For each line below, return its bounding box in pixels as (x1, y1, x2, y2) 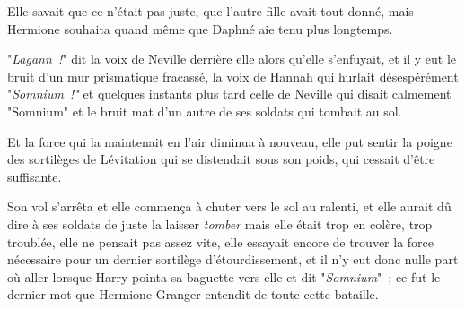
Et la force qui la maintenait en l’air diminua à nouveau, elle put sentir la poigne (7, 132, 452, 150)
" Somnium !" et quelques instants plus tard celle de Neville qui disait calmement (7, 84, 452, 103)
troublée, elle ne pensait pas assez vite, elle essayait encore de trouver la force (7, 232, 434, 251)
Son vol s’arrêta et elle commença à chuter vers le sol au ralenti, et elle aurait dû (7, 197, 452, 216)
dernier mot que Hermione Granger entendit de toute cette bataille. (7, 285, 379, 304)
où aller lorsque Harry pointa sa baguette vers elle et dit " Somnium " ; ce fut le (7, 267, 441, 286)
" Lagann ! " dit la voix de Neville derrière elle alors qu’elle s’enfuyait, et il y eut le (7, 49, 456, 68)
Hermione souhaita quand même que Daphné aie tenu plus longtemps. (7, 19, 393, 38)
